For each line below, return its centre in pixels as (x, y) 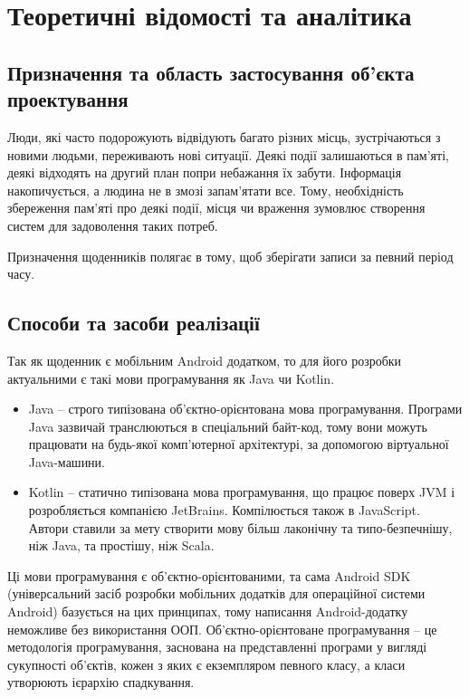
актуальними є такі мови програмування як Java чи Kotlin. (171, 378)
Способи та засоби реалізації (134, 323)
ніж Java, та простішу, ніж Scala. (121, 545)
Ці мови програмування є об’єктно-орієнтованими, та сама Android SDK (209, 575)
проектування (68, 99)
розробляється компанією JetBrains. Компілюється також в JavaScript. (224, 510)
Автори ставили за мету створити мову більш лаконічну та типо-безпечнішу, (240, 527)
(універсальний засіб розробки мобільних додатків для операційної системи (216, 593)
